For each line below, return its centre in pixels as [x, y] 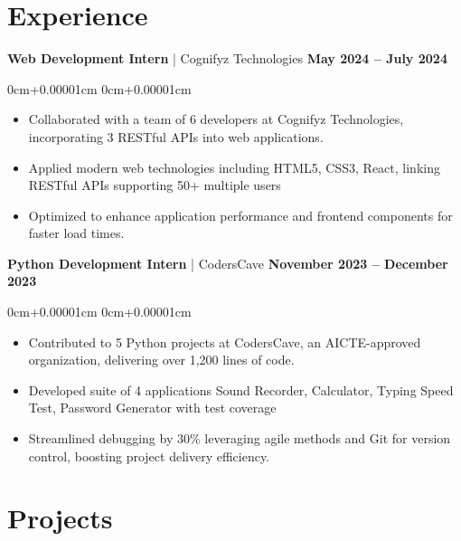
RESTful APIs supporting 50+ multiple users [155, 185]
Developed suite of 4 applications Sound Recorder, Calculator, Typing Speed [241, 389]
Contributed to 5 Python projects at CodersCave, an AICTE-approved [225, 342]
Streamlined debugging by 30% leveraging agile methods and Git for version [240, 438]
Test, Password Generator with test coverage [152, 408]
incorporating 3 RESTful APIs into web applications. [176, 136]
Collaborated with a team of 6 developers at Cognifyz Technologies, [216, 119]
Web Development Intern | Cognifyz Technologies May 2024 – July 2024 [227, 58]
